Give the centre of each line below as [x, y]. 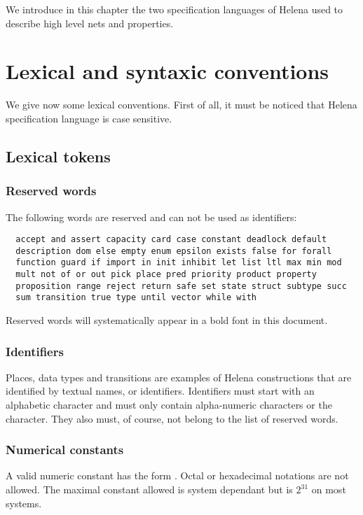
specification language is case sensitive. [89, 118]
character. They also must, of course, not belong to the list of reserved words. [172, 418]
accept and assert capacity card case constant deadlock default [171, 240]
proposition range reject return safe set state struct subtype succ [181, 286]
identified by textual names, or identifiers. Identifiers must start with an [160, 391]
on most [329, 489]
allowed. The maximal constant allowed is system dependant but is [149, 489]
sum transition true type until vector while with [136, 298]
